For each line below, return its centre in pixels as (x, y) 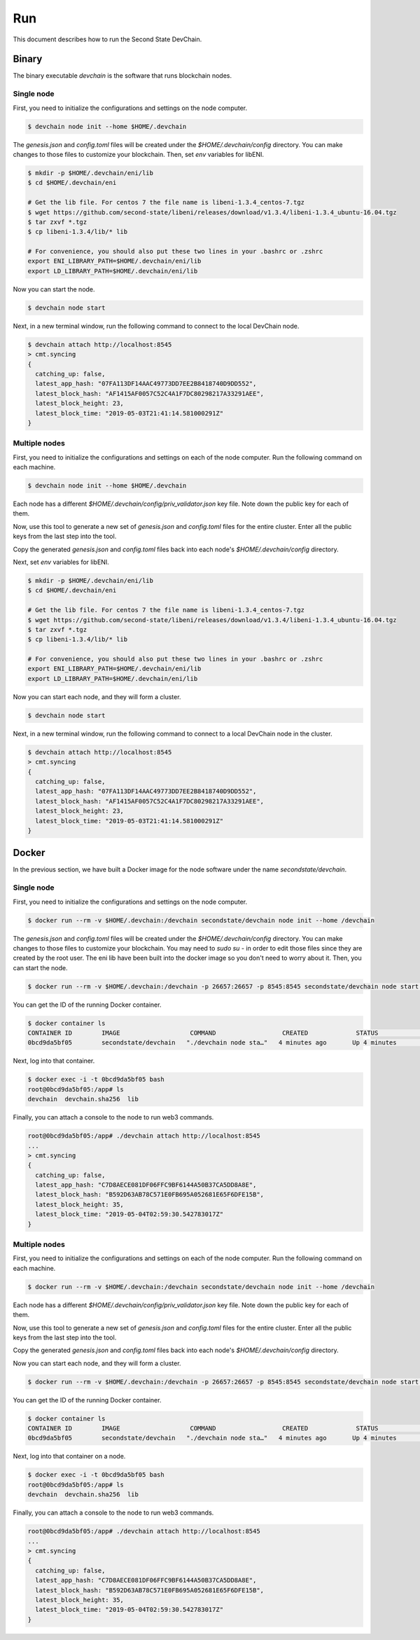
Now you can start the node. (54, 289)
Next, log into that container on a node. (69, 1456)
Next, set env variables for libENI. (61, 562)
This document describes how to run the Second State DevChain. (107, 39)
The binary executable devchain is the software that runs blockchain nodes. (122, 76)
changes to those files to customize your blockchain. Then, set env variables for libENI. (138, 154)
